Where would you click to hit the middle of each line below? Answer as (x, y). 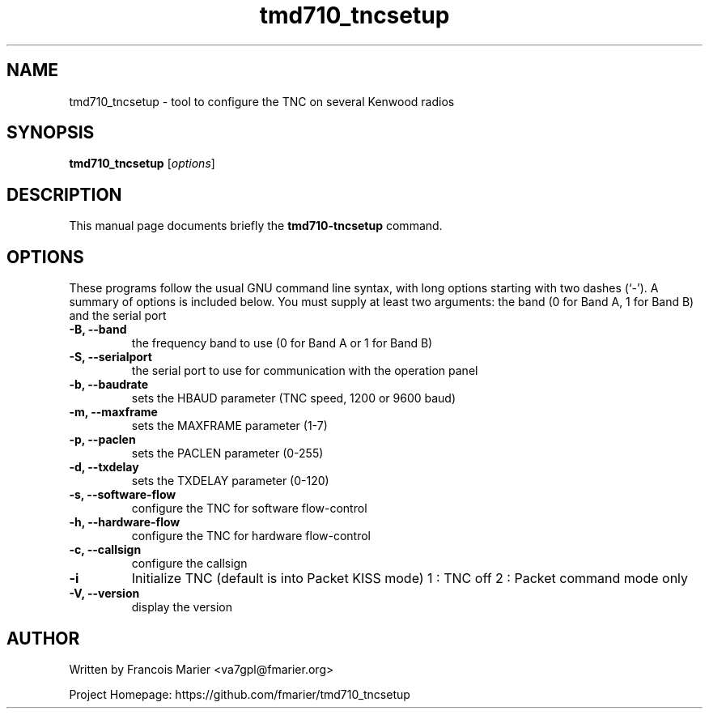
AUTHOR (43, 638)
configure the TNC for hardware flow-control (251, 536)
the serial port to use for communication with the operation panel (305, 371)
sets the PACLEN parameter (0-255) (227, 453)
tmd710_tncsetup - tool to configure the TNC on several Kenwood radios (262, 101)
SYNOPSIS (51, 133)
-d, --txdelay (104, 467)
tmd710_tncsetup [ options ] (142, 164)
